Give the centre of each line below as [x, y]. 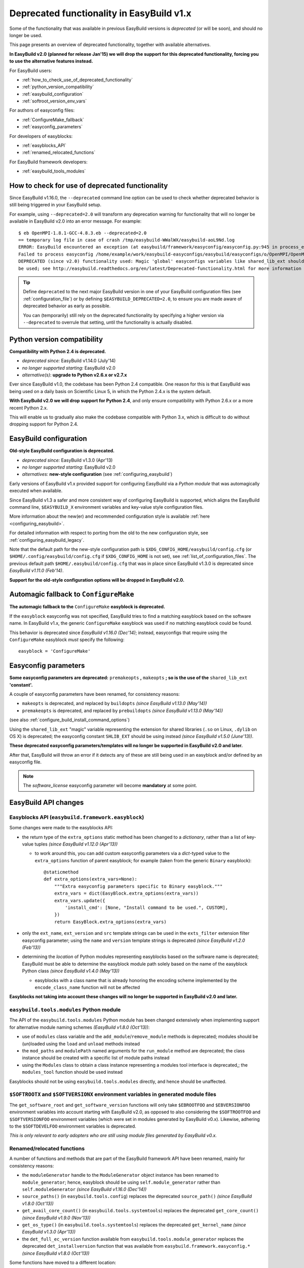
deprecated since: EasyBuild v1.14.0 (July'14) [69, 361]
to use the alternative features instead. [51, 61]
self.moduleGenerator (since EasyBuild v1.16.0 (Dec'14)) [84, 1189]
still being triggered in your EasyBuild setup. [55, 205]
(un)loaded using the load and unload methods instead [81, 1044]
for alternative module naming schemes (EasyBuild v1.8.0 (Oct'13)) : [80, 1027]
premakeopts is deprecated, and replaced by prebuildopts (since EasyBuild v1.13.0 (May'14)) [122, 711]
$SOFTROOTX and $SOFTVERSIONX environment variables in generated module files [113, 1095]
